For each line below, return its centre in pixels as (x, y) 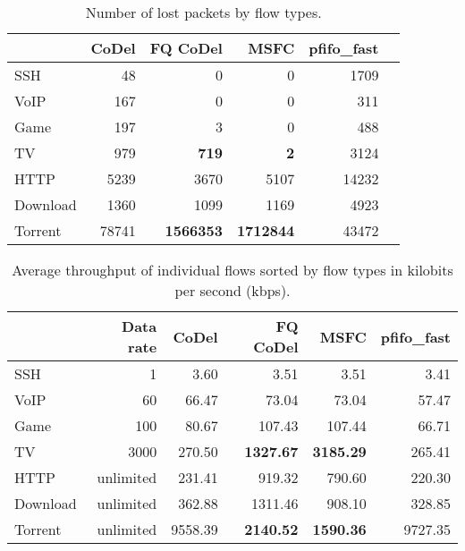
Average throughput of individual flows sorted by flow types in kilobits (232, 270)
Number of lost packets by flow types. (203, 12)
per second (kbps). (232, 290)
